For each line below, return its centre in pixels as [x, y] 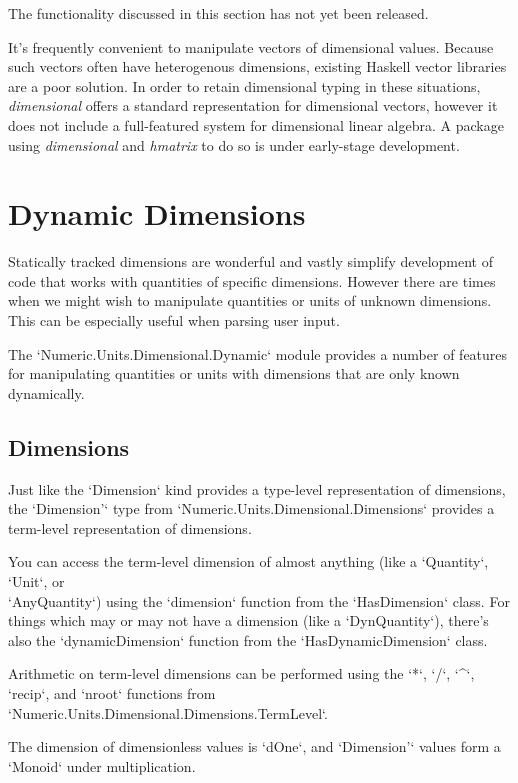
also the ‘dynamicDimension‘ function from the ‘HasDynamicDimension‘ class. [248, 639]
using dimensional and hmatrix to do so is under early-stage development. [234, 144]
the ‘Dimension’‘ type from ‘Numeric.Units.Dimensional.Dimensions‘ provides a [251, 508]
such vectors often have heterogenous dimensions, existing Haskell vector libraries [257, 66]
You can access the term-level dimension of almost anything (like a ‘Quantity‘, [248, 561]
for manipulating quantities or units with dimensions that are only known [234, 373]
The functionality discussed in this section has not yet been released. [218, 13]
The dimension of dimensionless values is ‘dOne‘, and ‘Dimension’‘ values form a [254, 746]
